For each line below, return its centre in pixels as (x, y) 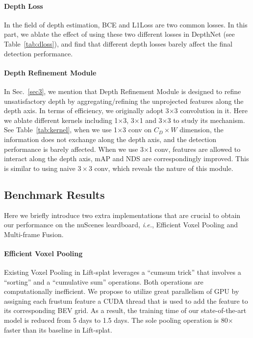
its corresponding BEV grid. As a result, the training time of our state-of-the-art (125, 310)
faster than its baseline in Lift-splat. (58, 329)
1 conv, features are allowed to (195, 149)
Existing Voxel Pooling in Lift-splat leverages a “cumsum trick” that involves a (123, 272)
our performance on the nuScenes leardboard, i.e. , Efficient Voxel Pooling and (121, 225)
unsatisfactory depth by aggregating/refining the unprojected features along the (124, 101)
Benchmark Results (54, 194)
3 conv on (137, 130)
